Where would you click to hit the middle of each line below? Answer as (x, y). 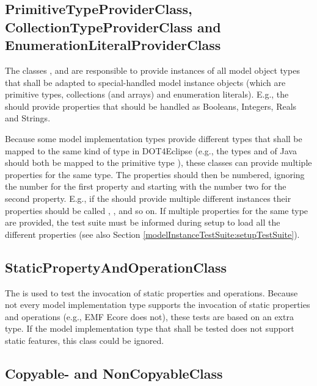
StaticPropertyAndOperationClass (116, 267)
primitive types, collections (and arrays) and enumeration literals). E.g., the (147, 94)
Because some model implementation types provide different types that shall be (154, 138)
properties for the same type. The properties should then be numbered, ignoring (155, 174)
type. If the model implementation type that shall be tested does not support (150, 328)
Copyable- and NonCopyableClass (114, 373)
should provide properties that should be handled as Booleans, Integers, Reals (151, 106)
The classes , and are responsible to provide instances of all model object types (152, 70)
